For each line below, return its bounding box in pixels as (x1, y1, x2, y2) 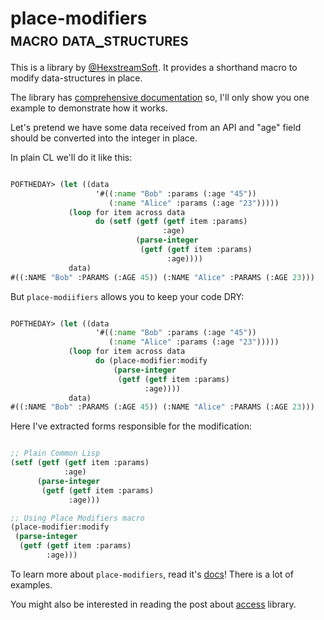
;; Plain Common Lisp (10, 448, 101, 459)
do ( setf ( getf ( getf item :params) (95, 217, 248, 227)
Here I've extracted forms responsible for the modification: (10, 420, 253, 432)
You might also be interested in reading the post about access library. (10, 598, 297, 610)
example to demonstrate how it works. (10, 102, 168, 114)
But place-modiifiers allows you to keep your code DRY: (10, 290, 245, 302)
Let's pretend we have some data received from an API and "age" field (10, 121, 302, 133)
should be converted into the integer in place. (10, 132, 198, 144)
